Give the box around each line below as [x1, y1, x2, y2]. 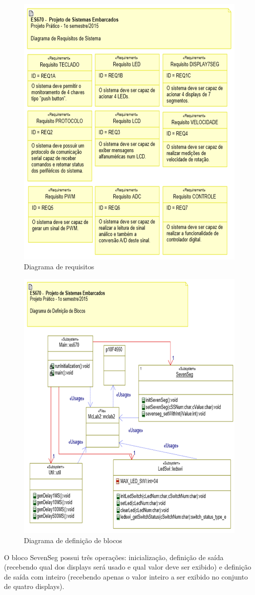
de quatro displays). [4, 581, 65, 592]
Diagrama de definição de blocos [24, 535, 122, 545]
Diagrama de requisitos [24, 261, 94, 272]
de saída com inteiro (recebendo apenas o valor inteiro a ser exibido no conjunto [4, 571, 248, 582]
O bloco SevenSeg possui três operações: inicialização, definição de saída [4, 552, 224, 562]
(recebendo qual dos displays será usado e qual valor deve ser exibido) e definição [4, 562, 252, 572]
